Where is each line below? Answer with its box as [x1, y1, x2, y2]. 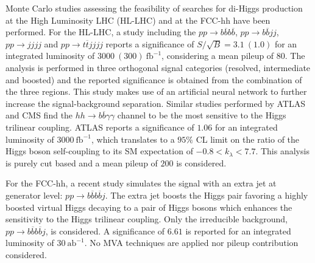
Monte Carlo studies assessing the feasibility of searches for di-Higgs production [5, 2, 303, 14]
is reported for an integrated [185, 224, 291, 237]
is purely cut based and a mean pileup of [5, 156, 158, 169]
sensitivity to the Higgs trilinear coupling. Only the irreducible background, [5, 213, 288, 225]
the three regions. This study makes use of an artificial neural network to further [5, 85, 307, 98]
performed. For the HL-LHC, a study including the [5, 26, 196, 38]
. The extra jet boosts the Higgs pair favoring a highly [105, 188, 308, 201]
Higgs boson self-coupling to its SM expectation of [5, 145, 193, 157]
